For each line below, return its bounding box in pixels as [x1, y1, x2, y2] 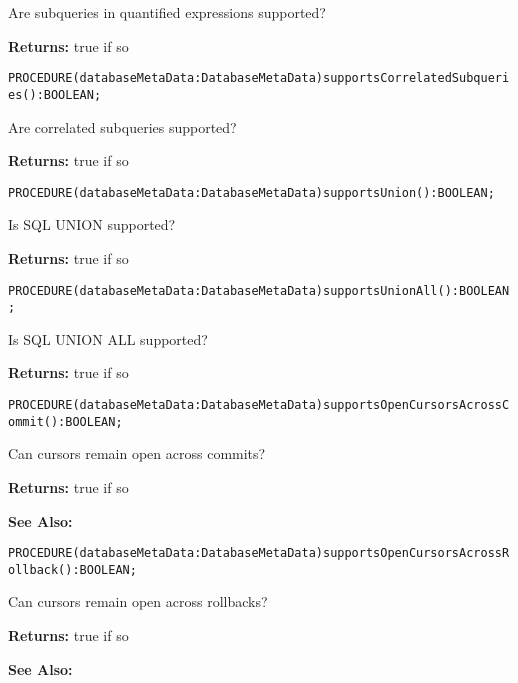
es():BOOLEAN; [8, 87, 102, 102]
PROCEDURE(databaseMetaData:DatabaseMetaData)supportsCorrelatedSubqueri [8, 71, 510, 86]
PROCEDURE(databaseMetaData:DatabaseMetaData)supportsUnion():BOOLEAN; [8, 185, 495, 200]
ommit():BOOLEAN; [8, 414, 123, 429]
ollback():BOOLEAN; [8, 562, 137, 577]
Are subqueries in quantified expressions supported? [8, 2, 326, 22]
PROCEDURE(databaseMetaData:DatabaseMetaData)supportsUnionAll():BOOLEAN [8, 283, 510, 298]
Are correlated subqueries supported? [8, 116, 237, 137]
